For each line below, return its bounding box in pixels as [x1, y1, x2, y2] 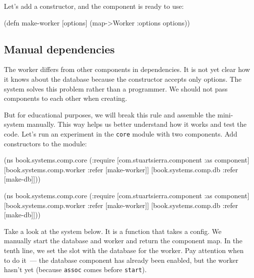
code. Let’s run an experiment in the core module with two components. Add [4, 128, 237, 139]
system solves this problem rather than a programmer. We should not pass [4, 83, 228, 93]
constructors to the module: [4, 138, 87, 148]
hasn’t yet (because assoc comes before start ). [4, 264, 147, 275]
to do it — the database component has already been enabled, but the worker [4, 255, 238, 265]
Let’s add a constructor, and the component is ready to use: [4, 1, 184, 11]
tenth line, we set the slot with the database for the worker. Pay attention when [4, 245, 244, 255]
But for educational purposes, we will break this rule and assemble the [4, 109, 215, 119]
